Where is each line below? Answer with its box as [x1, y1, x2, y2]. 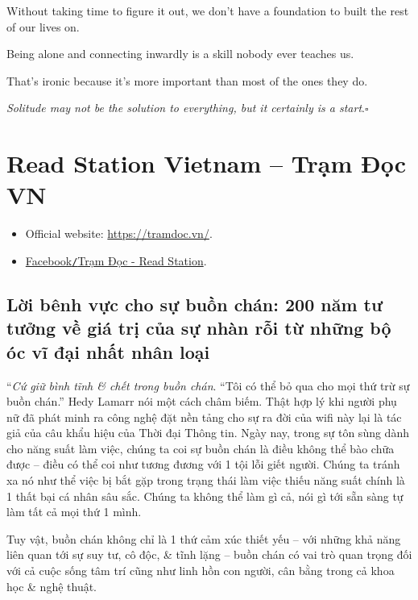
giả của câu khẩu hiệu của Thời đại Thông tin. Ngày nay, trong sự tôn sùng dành [6, 424, 409, 441]
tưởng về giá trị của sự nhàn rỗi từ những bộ [6, 315, 391, 340]
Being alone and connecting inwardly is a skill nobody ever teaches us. [6, 45, 354, 62]
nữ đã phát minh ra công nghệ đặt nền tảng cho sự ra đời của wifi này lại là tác [6, 408, 402, 425]
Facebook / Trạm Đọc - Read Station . [25, 252, 207, 269]
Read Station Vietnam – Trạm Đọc [6, 147, 407, 180]
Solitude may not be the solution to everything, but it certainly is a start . [6, 99, 365, 116]
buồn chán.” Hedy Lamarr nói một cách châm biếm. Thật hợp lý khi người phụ [6, 393, 397, 410]
